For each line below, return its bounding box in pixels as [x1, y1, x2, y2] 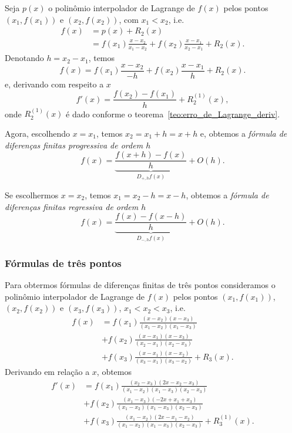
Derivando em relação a [5, 365, 90, 377]
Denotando [5, 52, 44, 64]
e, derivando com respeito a [5, 77, 104, 90]
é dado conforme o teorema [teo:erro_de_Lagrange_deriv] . [66, 107, 280, 120]
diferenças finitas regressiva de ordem [5, 200, 139, 212]
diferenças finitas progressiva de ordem [5, 138, 143, 151]
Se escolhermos [5, 188, 59, 201]
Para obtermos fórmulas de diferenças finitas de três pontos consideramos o [5, 279, 276, 291]
